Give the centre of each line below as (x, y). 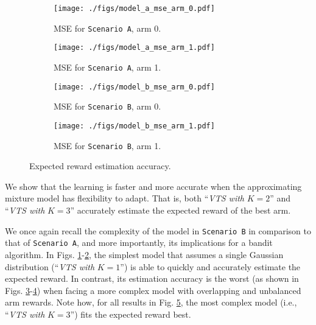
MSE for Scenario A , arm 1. (107, 67)
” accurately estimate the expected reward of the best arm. (181, 210)
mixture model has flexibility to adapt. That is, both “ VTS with (125, 198)
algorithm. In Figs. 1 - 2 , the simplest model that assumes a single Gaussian (144, 254)
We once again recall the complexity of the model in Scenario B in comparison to (158, 230)
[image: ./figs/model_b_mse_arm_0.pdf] (134, 87)
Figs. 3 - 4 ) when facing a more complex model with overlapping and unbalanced (153, 290)
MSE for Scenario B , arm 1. (107, 145)
